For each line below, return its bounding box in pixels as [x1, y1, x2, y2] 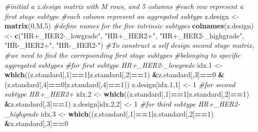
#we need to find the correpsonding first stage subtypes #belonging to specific [4, 49, 240, 60]
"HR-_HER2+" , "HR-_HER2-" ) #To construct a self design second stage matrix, [4, 40, 254, 50]
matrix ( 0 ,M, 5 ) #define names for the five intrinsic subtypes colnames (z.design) [4, 20, 254, 31]
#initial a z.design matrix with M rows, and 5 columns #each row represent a [4, 1, 243, 11]
